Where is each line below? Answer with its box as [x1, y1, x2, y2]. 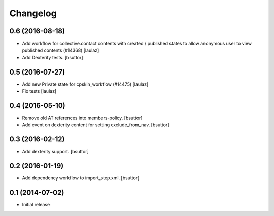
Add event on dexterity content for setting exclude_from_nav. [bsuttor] [22, 122, 169, 128]
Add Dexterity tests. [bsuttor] [22, 54, 83, 60]
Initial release [22, 202, 50, 208]
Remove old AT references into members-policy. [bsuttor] [22, 115, 143, 121]
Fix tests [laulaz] [22, 88, 57, 94]
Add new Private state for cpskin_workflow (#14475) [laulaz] [22, 81, 149, 87]
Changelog [9, 8, 57, 19]
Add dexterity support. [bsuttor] [22, 149, 89, 155]
